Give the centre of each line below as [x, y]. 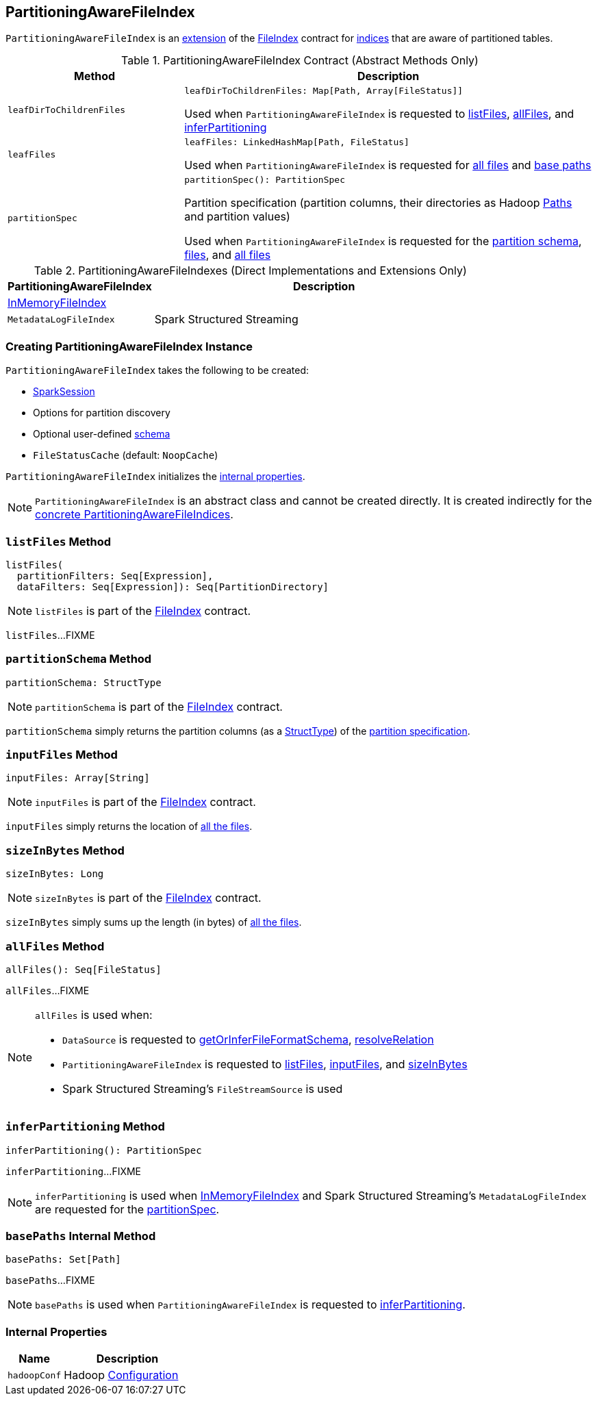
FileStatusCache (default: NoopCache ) [126, 455]
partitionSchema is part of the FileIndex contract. [159, 706]
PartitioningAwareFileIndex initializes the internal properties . [155, 477]
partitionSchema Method [79, 659]
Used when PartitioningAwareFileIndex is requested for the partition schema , [383, 241]
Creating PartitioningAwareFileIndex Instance [129, 346]
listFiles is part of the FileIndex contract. [143, 610]
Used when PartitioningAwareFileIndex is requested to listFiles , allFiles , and [379, 114]
